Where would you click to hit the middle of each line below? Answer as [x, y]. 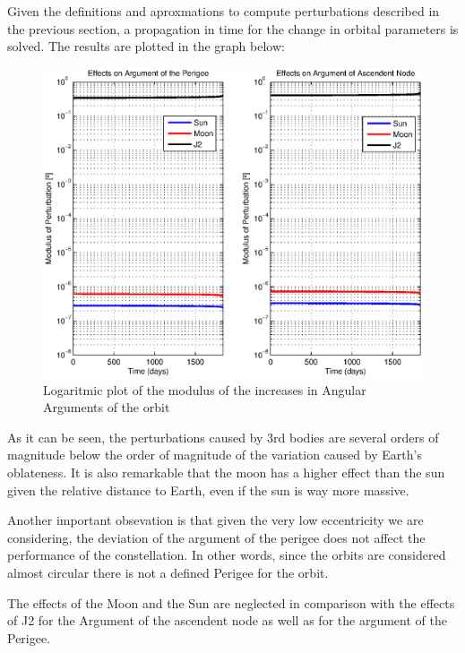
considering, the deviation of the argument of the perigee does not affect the [216, 537]
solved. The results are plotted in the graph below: [146, 46]
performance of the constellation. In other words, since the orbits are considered [227, 555]
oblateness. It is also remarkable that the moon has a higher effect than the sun [226, 473]
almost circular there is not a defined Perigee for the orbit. [168, 573]
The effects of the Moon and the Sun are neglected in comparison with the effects [231, 602]
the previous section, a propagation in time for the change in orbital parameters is [233, 28]
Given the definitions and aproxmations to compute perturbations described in [224, 11]
